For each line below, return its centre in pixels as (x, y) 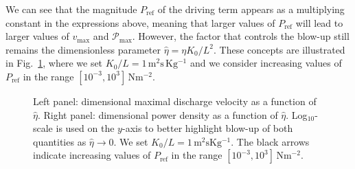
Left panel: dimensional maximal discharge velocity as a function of (175, 101)
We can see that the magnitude (71, 9)
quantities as (60, 141)
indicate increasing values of (92, 155)
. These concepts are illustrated (279, 49)
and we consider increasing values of (266, 63)
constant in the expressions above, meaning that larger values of (140, 22)
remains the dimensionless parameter (83, 49)
